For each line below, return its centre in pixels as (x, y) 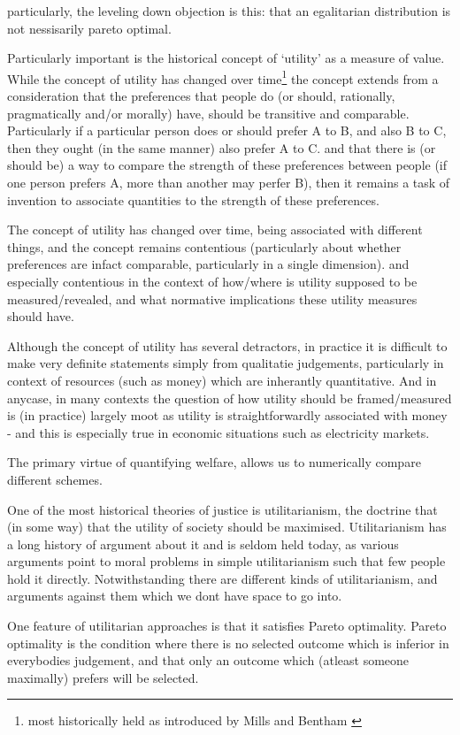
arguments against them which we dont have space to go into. (175, 596)
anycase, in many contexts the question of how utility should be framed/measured (230, 398)
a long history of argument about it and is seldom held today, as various (203, 544)
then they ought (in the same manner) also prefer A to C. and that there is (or (222, 147)
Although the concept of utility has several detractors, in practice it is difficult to (227, 345)
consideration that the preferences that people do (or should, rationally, (201, 96)
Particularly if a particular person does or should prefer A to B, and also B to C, (227, 130)
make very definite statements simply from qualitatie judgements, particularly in (226, 363)
